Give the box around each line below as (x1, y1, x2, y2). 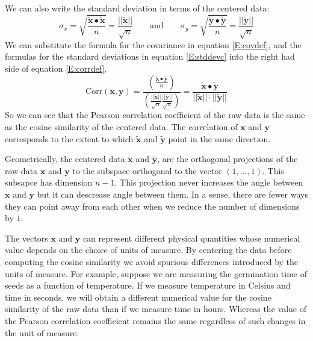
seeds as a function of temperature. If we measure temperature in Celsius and (5, 279, 291, 292)
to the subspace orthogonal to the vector (72, 164, 222, 177)
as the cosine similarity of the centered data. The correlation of (5, 120, 238, 133)
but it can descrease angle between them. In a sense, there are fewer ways (37, 188, 308, 201)
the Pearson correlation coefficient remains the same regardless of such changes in (5, 314, 306, 327)
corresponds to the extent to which (5, 132, 134, 145)
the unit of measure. (5, 326, 79, 339)
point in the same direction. (168, 132, 271, 145)
